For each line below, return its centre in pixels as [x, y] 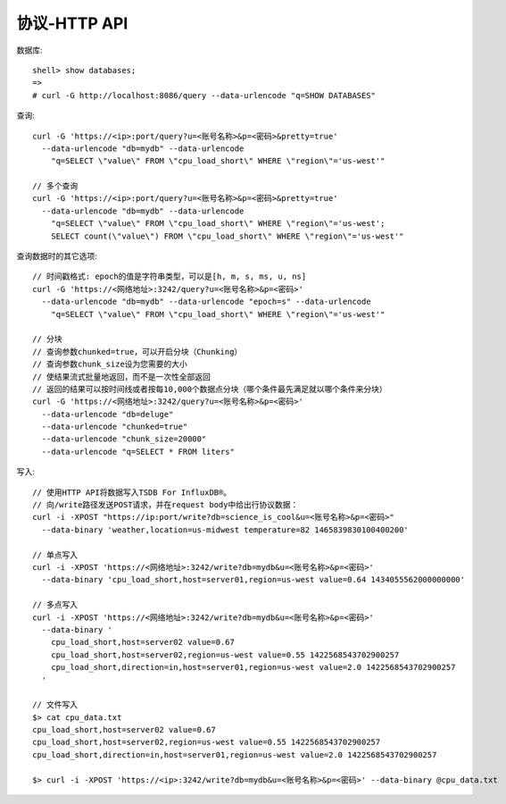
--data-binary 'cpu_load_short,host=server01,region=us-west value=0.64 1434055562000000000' [253, 580]
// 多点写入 [55, 605]
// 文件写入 [55, 705]
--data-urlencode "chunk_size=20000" [124, 439]
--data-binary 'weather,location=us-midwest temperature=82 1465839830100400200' [225, 530]
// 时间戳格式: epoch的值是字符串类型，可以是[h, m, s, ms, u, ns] [170, 276]
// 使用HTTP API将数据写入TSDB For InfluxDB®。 [132, 492]
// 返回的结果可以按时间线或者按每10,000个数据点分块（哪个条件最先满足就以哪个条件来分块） [210, 389]
